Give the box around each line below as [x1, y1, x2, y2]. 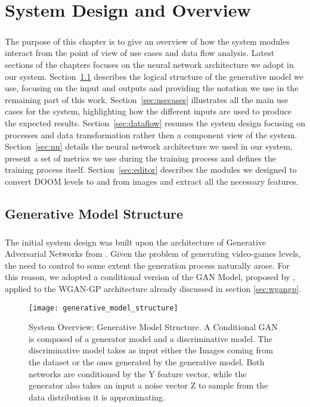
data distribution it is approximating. [29, 390, 165, 403]
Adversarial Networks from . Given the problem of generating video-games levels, [5, 247, 301, 260]
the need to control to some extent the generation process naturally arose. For [5, 259, 290, 271]
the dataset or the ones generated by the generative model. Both [29, 356, 265, 368]
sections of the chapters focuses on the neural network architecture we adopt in [5, 58, 294, 70]
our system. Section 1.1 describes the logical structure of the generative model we [5, 70, 304, 82]
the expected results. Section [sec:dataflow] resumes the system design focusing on [5, 116, 305, 129]
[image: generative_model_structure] [29, 303, 178, 312]
